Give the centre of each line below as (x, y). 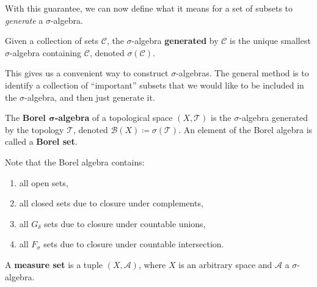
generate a (24, 20)
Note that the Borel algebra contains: (75, 162)
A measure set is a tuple (54, 264)
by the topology (35, 129)
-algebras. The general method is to (242, 73)
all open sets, (44, 182)
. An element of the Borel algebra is (246, 129)
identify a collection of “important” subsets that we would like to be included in (155, 85)
